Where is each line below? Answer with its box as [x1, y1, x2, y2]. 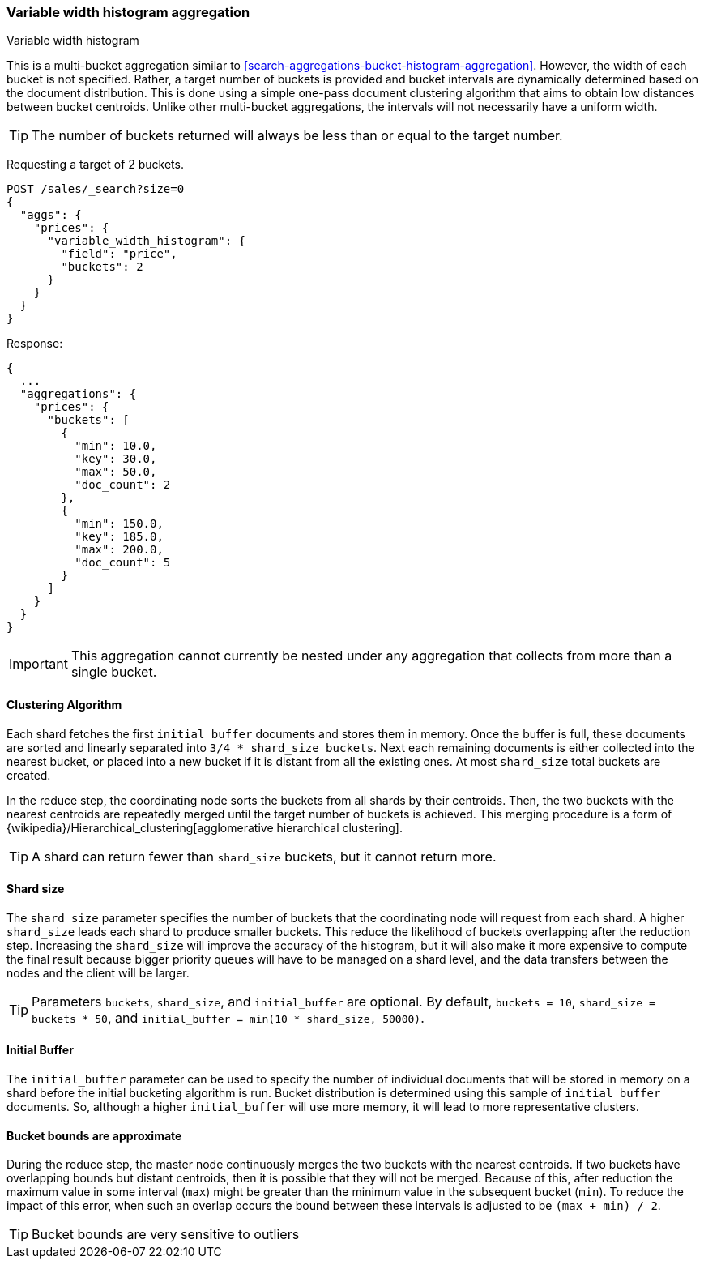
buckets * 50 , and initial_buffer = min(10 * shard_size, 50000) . [32, 1009, 425, 1026]
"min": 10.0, [75, 439, 157, 453]
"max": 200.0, [75, 543, 164, 557]
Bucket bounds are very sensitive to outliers [32, 1226, 300, 1243]
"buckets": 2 [61, 260, 143, 274]
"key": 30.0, [75, 452, 157, 466]
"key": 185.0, [75, 530, 164, 544]
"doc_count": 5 [75, 556, 171, 570]
